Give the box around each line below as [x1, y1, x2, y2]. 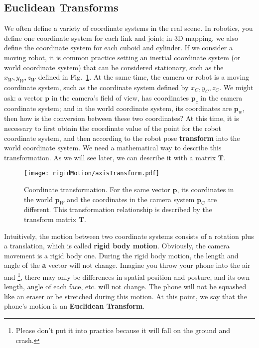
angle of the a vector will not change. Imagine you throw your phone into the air [4, 260, 251, 270]
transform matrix [24, 214, 77, 224]
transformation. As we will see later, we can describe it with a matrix [4, 152, 216, 162]
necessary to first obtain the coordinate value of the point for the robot [4, 122, 222, 133]
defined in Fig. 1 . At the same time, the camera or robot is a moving [38, 72, 250, 82]
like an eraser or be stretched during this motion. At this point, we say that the [4, 291, 247, 301]
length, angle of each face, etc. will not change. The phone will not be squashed [4, 281, 247, 292]
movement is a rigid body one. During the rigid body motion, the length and [4, 250, 239, 260]
